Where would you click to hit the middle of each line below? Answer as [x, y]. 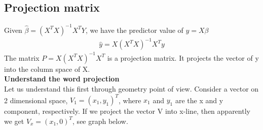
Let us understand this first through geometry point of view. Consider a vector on [131, 88]
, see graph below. [100, 121]
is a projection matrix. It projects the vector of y [183, 57]
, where [130, 100]
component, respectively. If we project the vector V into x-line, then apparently [127, 111]
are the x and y [199, 100]
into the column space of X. [47, 69]
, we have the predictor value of [134, 30]
